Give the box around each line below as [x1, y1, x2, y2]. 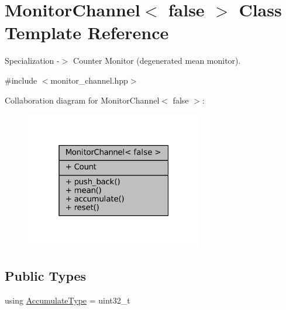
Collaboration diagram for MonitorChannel [5, 94, 160, 106]
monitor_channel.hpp [50, 74, 128, 86]
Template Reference [5, 20, 169, 44]
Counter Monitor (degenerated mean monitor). [73, 54, 241, 67]
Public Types [5, 267, 87, 285]
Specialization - [5, 54, 60, 67]
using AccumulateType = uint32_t [5, 294, 130, 306]
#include [5, 74, 37, 86]
